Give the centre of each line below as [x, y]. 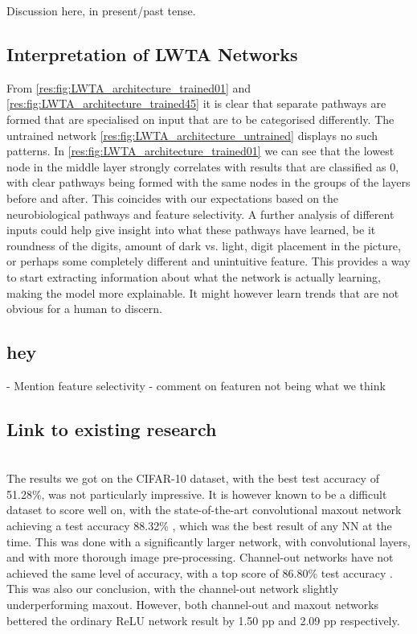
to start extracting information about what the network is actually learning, [194, 276]
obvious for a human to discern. [84, 309]
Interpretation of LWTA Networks [152, 54]
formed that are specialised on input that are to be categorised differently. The [200, 119]
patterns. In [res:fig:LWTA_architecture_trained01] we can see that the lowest [200, 151]
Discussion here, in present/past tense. [101, 10]
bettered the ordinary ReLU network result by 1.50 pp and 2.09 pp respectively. [203, 620]
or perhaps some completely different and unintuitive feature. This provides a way [208, 261]
